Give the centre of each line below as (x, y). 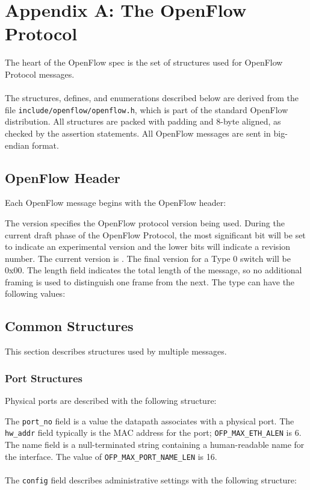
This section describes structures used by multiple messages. (116, 351)
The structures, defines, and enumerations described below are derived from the (152, 98)
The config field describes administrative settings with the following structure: (151, 479)
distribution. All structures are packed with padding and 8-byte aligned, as (143, 121)
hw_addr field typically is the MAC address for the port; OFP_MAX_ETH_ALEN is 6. (153, 433)
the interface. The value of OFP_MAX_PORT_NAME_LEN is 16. (111, 456)
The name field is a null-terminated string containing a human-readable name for (155, 444)
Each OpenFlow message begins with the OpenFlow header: (116, 203)
